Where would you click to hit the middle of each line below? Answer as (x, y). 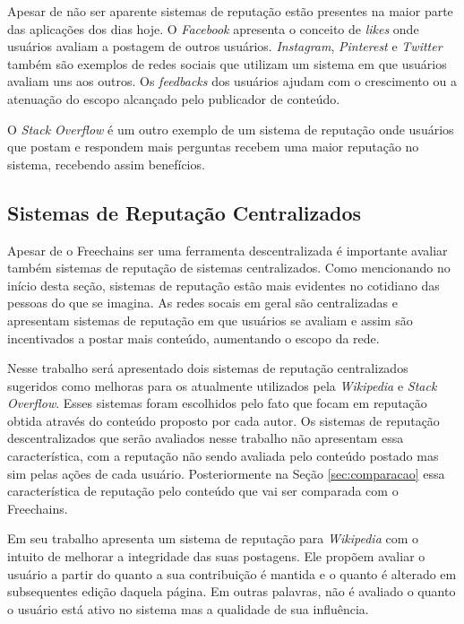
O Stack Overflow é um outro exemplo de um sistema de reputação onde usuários (231, 129)
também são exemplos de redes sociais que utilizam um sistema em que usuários (227, 63)
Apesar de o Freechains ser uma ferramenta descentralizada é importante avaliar (228, 250)
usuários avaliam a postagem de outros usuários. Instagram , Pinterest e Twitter (225, 46)
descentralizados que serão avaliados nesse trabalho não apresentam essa (206, 438)
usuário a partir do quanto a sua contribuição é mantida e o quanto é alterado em (232, 573)
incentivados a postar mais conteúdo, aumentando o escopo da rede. (193, 338)
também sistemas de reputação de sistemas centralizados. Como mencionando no (229, 268)
